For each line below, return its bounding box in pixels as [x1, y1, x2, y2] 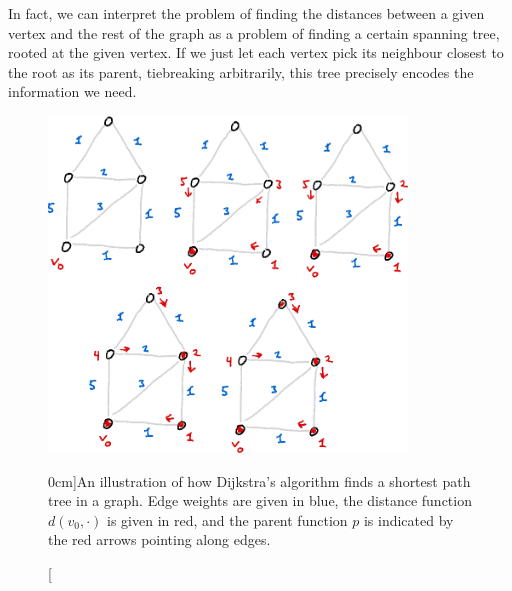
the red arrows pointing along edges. [48, 529, 271, 550]
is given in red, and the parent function [107, 509, 348, 530]
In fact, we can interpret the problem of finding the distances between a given [8, 3, 485, 23]
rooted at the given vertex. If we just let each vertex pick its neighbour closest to [8, 42, 504, 63]
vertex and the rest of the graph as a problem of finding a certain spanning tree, [8, 22, 500, 43]
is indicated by [363, 509, 454, 530]
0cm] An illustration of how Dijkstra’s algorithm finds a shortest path [48, 470, 471, 491]
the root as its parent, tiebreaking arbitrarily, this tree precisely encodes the [8, 61, 474, 82]
